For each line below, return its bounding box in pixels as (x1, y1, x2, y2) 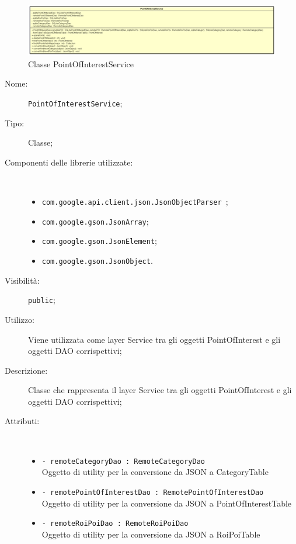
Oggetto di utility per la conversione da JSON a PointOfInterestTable (41, 497, 292, 509)
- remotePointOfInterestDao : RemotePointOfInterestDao (41, 488, 264, 497)
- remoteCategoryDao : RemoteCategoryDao (41, 457, 205, 466)
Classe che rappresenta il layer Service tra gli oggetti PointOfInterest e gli (28, 384, 292, 396)
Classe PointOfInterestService (28, 57, 134, 70)
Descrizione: (5, 364, 48, 376)
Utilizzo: (5, 313, 34, 325)
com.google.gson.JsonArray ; (41, 215, 149, 227)
